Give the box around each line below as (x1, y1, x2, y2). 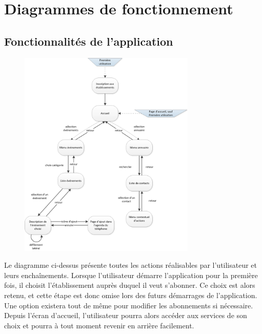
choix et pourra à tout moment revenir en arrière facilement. (4, 320, 194, 330)
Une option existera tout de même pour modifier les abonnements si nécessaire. (4, 300, 253, 310)
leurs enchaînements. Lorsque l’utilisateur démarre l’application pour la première (4, 269, 258, 280)
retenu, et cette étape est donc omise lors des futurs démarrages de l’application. (4, 289, 257, 300)
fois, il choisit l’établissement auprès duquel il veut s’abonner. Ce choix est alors (4, 280, 255, 290)
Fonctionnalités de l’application (4, 33, 173, 49)
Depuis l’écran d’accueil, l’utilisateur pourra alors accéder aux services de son (4, 310, 247, 321)
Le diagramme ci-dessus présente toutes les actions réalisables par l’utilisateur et (4, 260, 257, 270)
